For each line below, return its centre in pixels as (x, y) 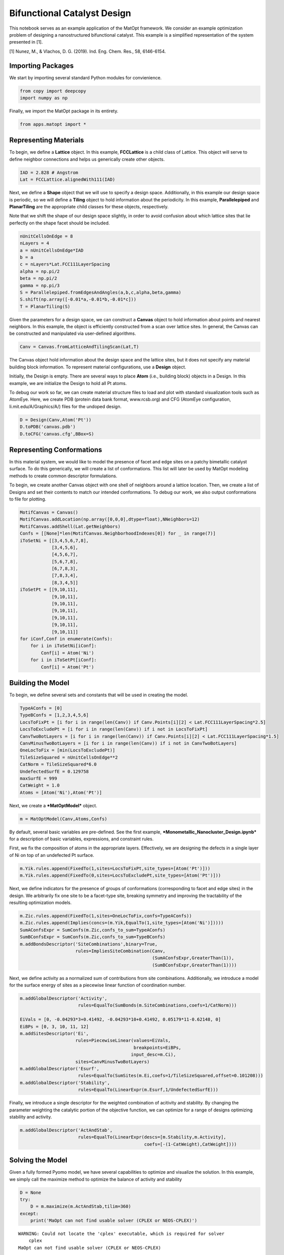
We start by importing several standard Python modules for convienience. (86, 77)
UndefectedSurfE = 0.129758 (54, 771)
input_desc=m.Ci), (153, 1055)
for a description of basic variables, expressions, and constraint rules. (82, 839)
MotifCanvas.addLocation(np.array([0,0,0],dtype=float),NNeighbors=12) (110, 519)
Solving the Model (38, 1160)
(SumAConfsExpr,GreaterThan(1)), (193, 958)
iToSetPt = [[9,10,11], (49, 590)
